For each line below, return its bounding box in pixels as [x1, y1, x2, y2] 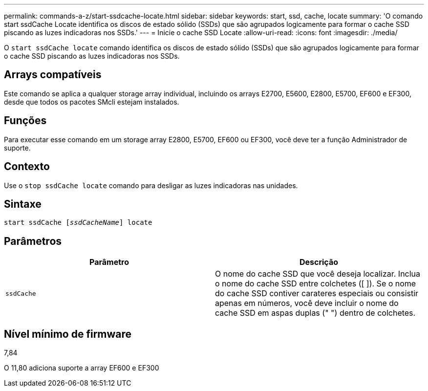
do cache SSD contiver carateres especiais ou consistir [215, 288, 419, 299]
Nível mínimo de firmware [4, 327, 132, 340]
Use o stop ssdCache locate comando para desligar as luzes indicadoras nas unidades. [4, 181, 298, 190]
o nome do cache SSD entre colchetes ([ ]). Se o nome [215, 279, 416, 289]
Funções [4, 114, 47, 127]
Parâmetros [4, 235, 62, 247]
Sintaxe [4, 197, 42, 210]
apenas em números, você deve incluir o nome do [215, 298, 399, 308]
